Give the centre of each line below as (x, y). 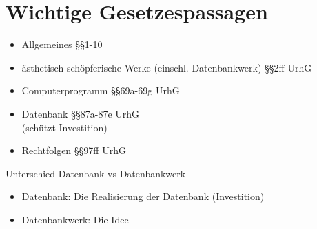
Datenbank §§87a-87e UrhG (81, 113)
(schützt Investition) (64, 127)
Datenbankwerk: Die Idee (75, 219)
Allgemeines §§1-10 (62, 44)
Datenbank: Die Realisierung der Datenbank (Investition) (143, 196)
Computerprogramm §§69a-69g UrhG (101, 90)
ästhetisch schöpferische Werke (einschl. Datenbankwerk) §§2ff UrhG (167, 67)
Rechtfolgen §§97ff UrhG (74, 150)
